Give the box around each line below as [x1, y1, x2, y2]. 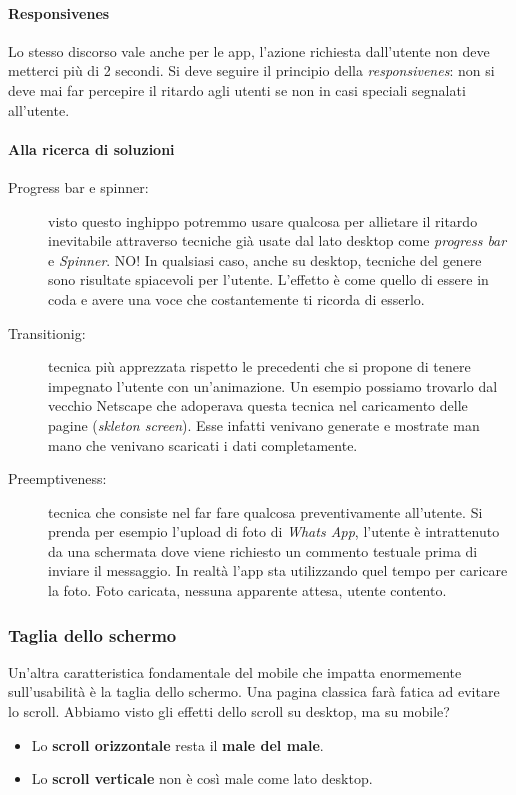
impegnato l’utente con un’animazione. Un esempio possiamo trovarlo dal [48, 375, 498, 396]
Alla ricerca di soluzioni [8, 138, 175, 159]
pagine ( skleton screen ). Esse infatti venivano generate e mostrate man [48, 414, 480, 435]
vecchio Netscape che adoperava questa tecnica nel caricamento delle [48, 395, 468, 416]
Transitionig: [8, 322, 86, 343]
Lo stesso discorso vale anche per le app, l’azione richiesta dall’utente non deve [8, 40, 490, 61]
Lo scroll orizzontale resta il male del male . [31, 734, 324, 755]
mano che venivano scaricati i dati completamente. [48, 434, 358, 455]
